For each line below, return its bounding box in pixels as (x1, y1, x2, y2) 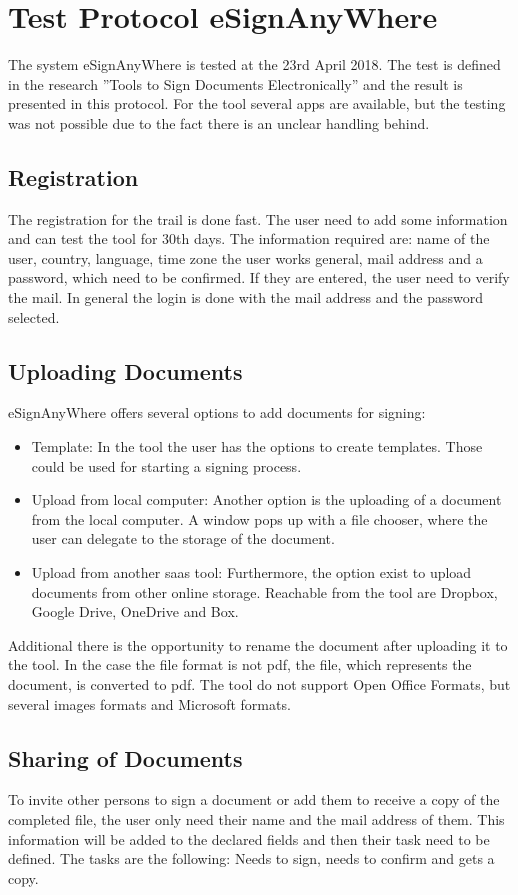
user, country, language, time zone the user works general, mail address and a (8, 247, 483, 268)
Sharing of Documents (8, 742, 243, 773)
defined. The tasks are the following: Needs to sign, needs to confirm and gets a (8, 848, 495, 869)
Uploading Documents (8, 355, 243, 386)
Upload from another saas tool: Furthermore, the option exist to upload (31, 562, 472, 583)
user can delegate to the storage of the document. (31, 528, 335, 549)
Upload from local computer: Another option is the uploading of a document (31, 489, 502, 510)
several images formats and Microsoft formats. (8, 693, 291, 714)
